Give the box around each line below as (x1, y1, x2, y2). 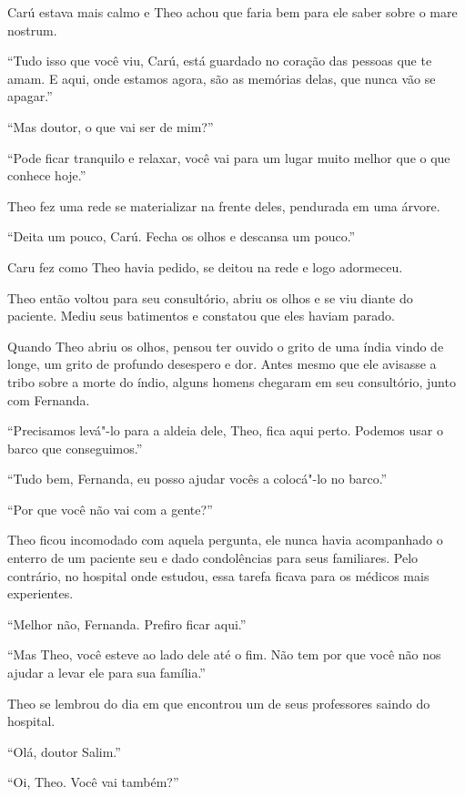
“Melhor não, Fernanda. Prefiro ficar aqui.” (7, 614, 247, 633)
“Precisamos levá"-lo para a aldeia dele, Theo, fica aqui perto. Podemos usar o (7, 421, 443, 440)
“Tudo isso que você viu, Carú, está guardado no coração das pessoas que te (7, 51, 432, 70)
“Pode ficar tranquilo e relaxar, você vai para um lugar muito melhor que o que (7, 148, 450, 167)
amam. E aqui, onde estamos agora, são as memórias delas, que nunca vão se (7, 68, 436, 87)
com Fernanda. (7, 390, 90, 409)
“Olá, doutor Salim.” (7, 741, 121, 761)
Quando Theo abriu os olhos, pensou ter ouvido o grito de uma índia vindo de (7, 336, 444, 355)
